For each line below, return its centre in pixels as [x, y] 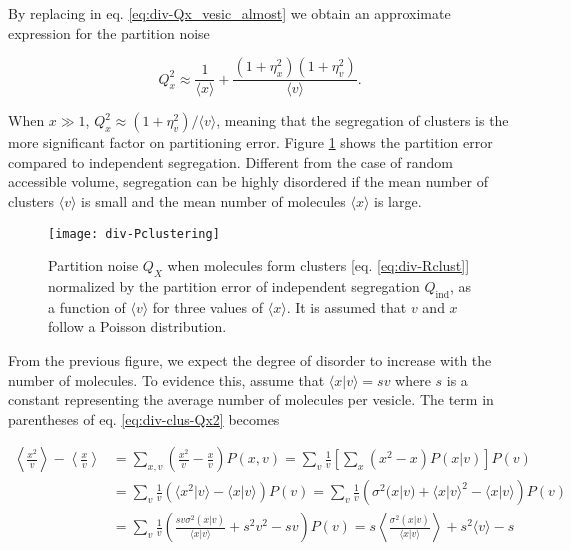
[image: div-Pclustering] [134, 233]
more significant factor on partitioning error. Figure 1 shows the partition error [250, 142]
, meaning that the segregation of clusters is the [362, 120]
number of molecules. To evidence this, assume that [166, 379]
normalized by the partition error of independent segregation [234, 286]
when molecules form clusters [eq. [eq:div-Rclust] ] [318, 265]
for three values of [208, 306]
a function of [87, 306]
